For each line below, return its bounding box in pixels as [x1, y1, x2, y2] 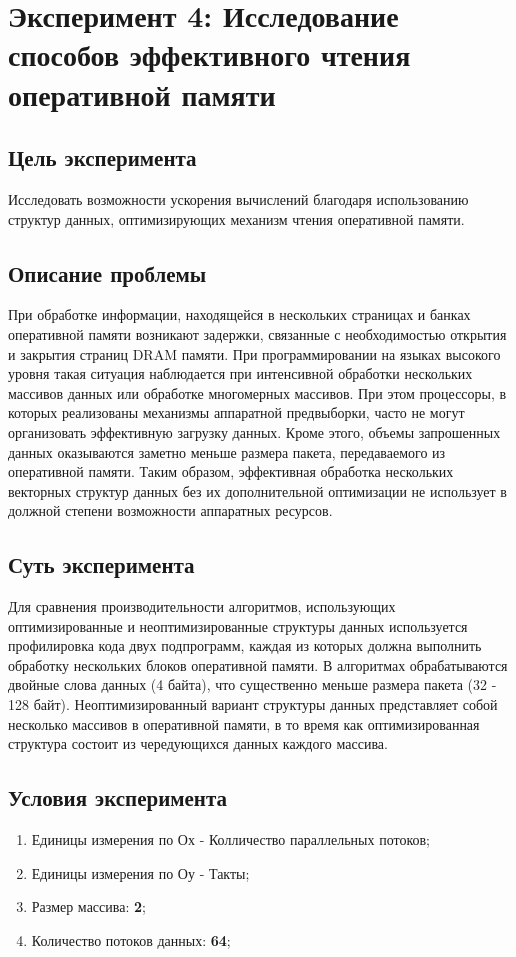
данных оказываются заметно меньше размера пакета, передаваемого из [8, 441, 446, 462]
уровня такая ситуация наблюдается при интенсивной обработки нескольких [8, 363, 473, 384]
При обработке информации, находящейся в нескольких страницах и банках [8, 304, 471, 325]
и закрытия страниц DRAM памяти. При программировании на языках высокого [8, 343, 501, 364]
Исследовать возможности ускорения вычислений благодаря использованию [8, 188, 469, 209]
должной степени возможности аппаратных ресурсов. [8, 500, 333, 521]
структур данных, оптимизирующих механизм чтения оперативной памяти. [8, 208, 465, 229]
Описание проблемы [8, 257, 207, 288]
